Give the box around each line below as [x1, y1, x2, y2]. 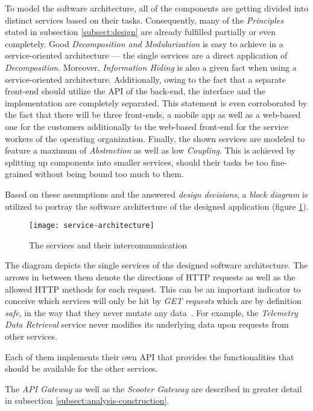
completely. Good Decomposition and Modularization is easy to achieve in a [5, 37, 283, 50]
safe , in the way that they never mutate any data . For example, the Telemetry [5, 306, 298, 319]
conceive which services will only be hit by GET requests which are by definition [5, 294, 302, 307]
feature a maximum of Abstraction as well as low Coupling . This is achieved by [5, 144, 296, 157]
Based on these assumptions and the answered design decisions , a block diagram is [5, 187, 308, 200]
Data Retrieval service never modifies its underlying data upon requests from [5, 318, 289, 331]
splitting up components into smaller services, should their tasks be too [5, 155, 268, 168]
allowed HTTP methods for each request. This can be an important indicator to [5, 282, 301, 295]
